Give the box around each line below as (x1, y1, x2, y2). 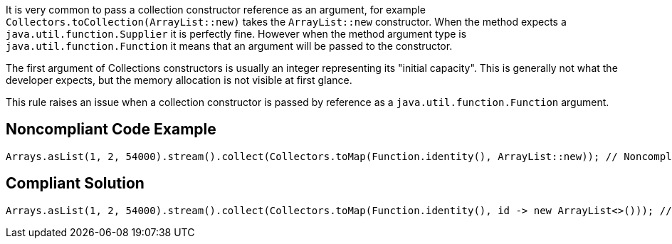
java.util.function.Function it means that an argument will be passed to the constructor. (6, 40, 453, 52)
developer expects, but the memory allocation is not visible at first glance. (6, 74, 352, 86)
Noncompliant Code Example (6, 120, 216, 139)
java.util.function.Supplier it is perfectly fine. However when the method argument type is (6, 28, 467, 40)
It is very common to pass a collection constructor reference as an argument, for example (6, 4, 426, 16)
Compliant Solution (6, 174, 145, 193)
